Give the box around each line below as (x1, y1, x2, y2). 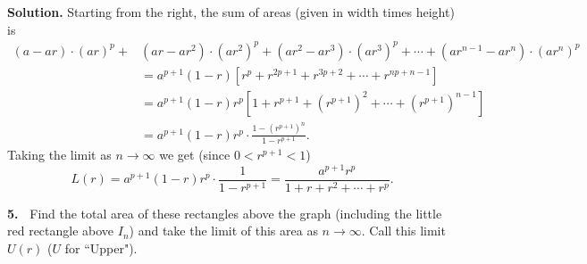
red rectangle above (7, 221, 114, 240)
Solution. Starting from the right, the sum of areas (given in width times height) (7, 3, 455, 21)
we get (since (159, 145, 231, 164)
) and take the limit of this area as (129, 221, 318, 240)
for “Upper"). (64, 238, 138, 257)
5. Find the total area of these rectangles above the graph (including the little (7, 203, 442, 222)
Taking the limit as (7, 145, 112, 164)
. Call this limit (361, 221, 446, 240)
